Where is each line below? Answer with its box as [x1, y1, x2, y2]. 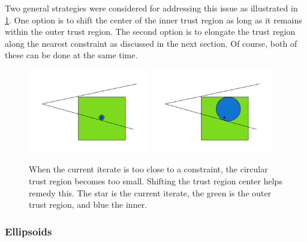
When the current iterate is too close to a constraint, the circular [29, 163, 268, 175]
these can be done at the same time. [5, 49, 138, 61]
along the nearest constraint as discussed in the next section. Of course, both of [5, 37, 297, 49]
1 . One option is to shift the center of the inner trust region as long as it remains [5, 13, 302, 26]
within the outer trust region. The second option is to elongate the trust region [5, 25, 296, 38]
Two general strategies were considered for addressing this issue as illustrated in [5, 2, 298, 14]
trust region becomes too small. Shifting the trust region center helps [29, 175, 282, 187]
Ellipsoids [5, 223, 52, 238]
